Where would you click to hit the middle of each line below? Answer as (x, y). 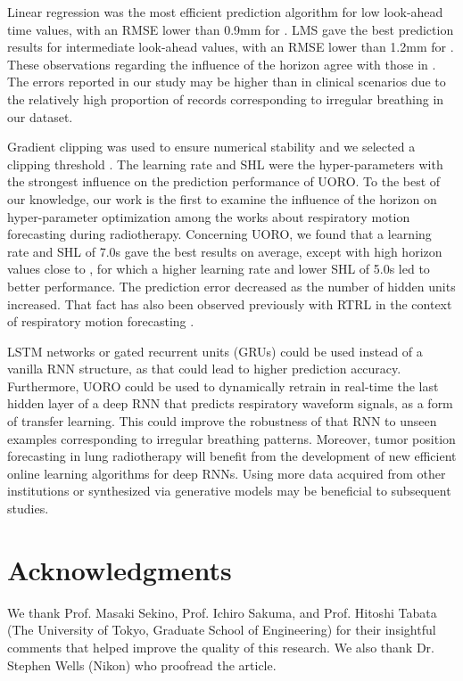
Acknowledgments (120, 569)
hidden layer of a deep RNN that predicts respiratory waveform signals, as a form (230, 403)
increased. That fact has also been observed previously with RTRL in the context (230, 304)
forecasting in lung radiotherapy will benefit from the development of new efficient (232, 456)
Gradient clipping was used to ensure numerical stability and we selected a (211, 147)
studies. (28, 509)
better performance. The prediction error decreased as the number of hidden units (231, 286)
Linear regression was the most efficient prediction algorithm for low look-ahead (225, 12)
